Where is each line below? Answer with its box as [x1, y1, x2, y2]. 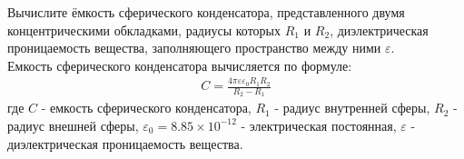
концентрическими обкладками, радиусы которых [7, 20, 281, 39]
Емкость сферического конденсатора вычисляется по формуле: [7, 55, 352, 75]
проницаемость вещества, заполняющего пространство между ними [7, 38, 381, 57]
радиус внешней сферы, [7, 115, 139, 134]
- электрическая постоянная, [241, 115, 397, 134]
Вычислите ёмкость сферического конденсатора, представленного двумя [7, 3, 405, 21]
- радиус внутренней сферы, [274, 98, 430, 117]
